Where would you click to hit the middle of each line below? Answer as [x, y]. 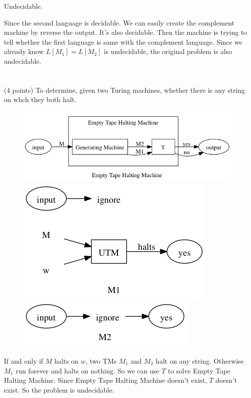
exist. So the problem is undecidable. [59, 389]
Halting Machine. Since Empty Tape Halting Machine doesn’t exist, [105, 380]
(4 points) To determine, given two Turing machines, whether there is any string [125, 90]
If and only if [24, 361]
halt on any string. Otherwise [200, 361]
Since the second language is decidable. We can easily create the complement [119, 22]
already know [24, 51]
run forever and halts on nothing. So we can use [87, 370]
